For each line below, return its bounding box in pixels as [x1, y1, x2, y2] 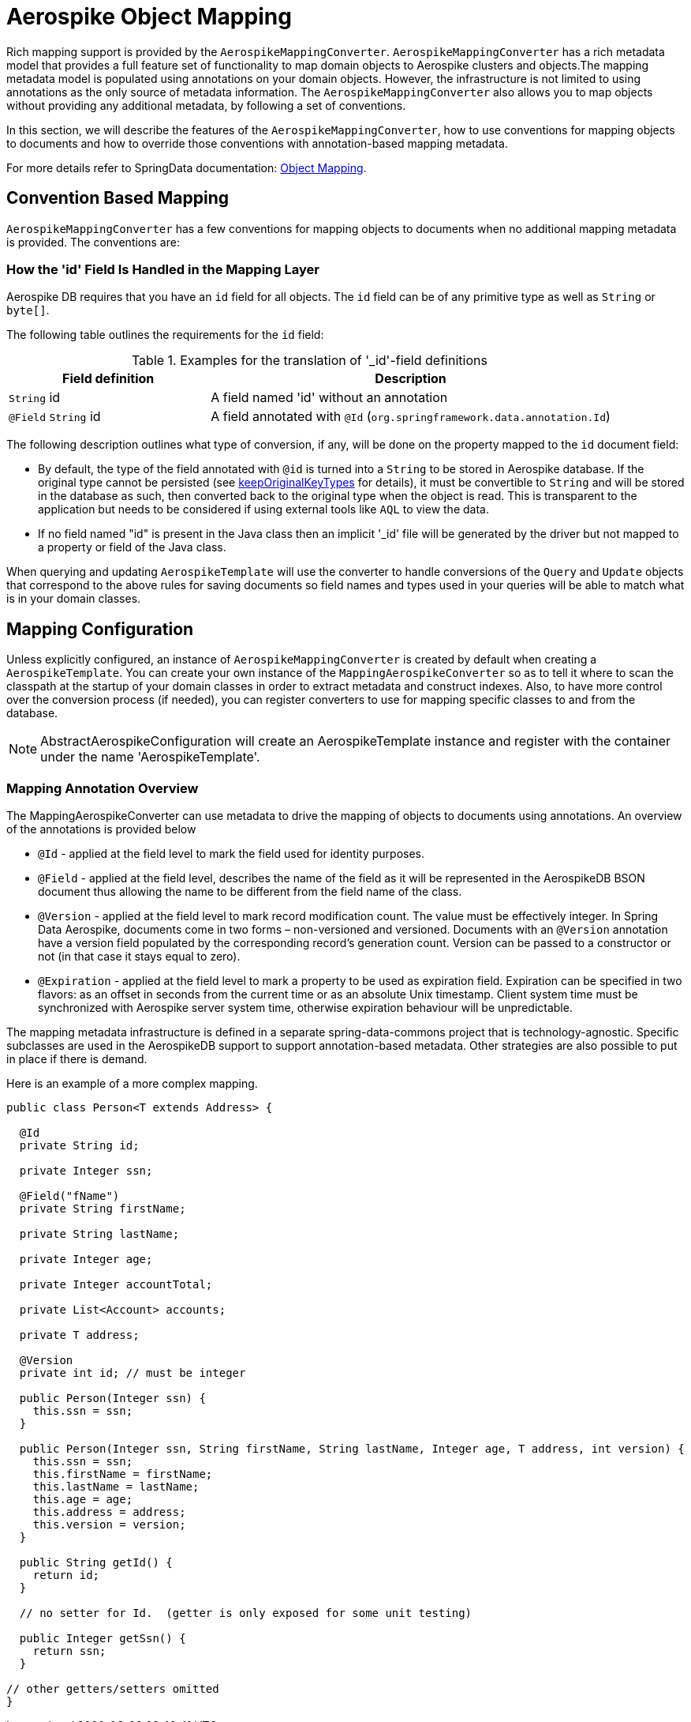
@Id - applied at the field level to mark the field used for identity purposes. [38, 846, 425, 860]
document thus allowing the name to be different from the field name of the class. [38, 884, 462, 898]
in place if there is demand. [6, 1051, 148, 1066]
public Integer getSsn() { [19, 1631, 186, 1645]
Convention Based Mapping [6, 188, 230, 209]
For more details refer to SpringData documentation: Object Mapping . [6, 160, 367, 175]
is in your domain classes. [6, 592, 141, 606]
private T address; [19, 1328, 140, 1341]
